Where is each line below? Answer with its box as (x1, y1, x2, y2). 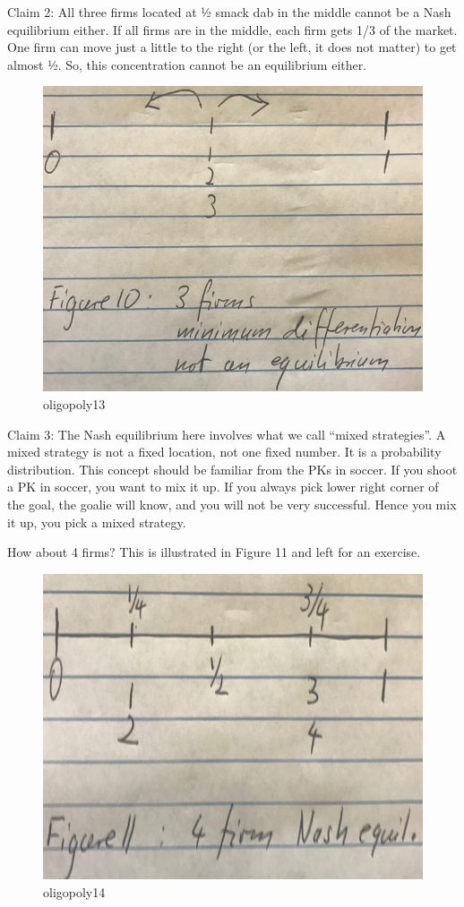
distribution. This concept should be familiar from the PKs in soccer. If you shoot (7, 459, 458, 478)
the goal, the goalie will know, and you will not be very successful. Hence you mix (7, 494, 457, 513)
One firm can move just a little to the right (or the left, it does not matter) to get (7, 38, 457, 56)
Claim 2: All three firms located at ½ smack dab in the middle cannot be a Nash (7, 3, 451, 21)
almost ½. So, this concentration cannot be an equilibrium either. (7, 55, 367, 73)
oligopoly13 (43, 395, 106, 413)
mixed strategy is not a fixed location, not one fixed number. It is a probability (7, 442, 442, 461)
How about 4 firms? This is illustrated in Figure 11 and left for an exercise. (7, 543, 421, 561)
